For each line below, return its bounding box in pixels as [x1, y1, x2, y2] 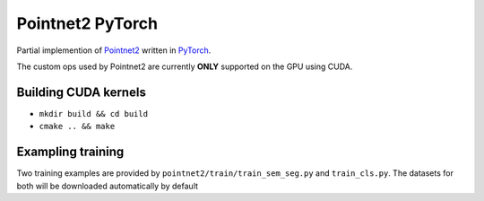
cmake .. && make [39, 121, 116, 132]
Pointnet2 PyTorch [16, 13, 159, 33]
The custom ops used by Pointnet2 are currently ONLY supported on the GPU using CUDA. [16, 61, 353, 72]
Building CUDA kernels [16, 84, 147, 100]
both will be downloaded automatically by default [16, 180, 199, 191]
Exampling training [16, 144, 125, 160]
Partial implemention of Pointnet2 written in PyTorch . [16, 45, 212, 56]
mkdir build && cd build [39, 109, 148, 118]
